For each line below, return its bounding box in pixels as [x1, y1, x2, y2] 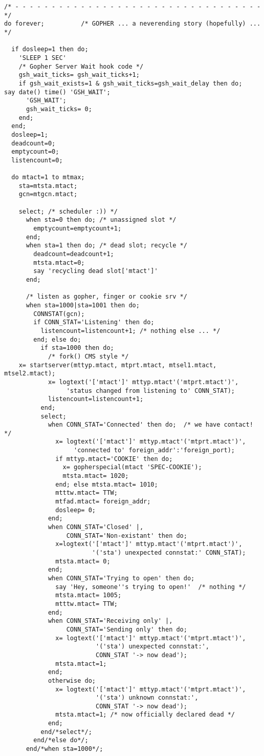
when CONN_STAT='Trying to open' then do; [48, 574, 195, 582]
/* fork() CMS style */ [48, 352, 129, 360]
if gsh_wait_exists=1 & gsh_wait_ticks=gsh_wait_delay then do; [18, 79, 243, 87]
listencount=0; [11, 156, 63, 164]
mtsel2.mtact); [4, 370, 56, 377]
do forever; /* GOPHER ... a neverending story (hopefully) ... [4, 20, 261, 28]
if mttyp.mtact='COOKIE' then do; [55, 455, 173, 463]
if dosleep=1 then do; [11, 46, 89, 53]
